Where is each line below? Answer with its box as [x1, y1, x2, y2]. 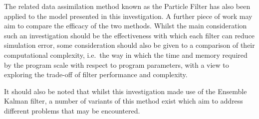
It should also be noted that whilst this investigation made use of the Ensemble [4, 86, 247, 96]
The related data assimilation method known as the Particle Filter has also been [4, 1, 251, 11]
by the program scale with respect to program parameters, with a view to [4, 59, 229, 70]
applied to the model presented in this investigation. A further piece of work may [4, 10, 253, 21]
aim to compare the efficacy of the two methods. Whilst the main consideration [4, 20, 247, 31]
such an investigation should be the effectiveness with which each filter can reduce [4, 30, 255, 40]
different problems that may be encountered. [4, 105, 140, 116]
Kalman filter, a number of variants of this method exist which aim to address [4, 96, 243, 106]
